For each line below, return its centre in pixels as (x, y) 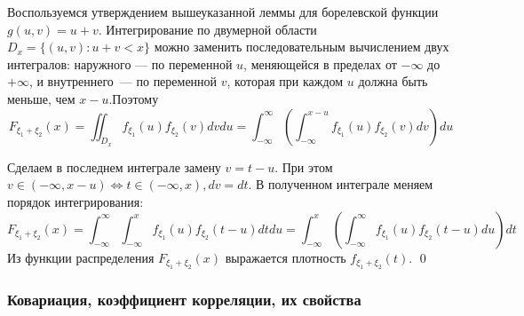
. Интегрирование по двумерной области (207, 29)
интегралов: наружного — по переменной (120, 63)
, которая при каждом (285, 81)
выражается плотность (286, 257)
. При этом (304, 166)
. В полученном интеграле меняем (341, 184)
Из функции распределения (81, 257)
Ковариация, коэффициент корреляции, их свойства (184, 299)
